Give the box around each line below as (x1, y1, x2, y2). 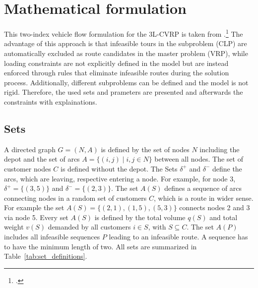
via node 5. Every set (4, 212, 68, 222)
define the (212, 163, 242, 173)
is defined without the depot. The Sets (61, 163, 178, 173)
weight (4, 222, 24, 232)
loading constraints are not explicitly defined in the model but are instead (4, 58, 229, 68)
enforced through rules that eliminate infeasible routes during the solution (4, 67, 229, 78)
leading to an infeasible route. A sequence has (109, 231, 248, 242)
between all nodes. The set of (154, 154, 243, 164)
